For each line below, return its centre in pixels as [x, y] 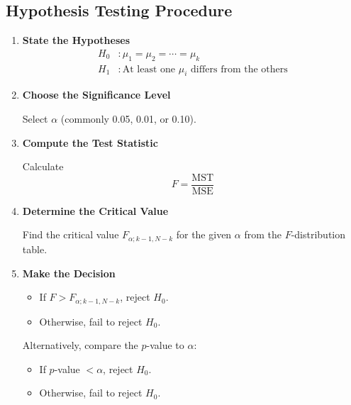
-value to [165, 345]
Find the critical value [71, 234]
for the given [204, 234]
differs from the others [239, 69]
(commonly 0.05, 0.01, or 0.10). [128, 119]
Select [35, 119]
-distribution [318, 234]
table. [35, 249]
